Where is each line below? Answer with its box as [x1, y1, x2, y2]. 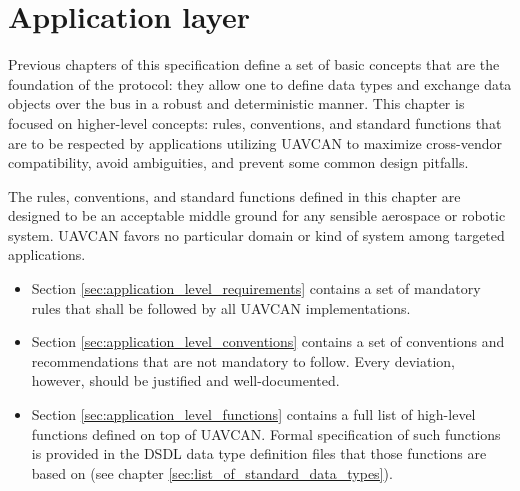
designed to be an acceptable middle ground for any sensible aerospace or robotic [8, 205, 506, 226]
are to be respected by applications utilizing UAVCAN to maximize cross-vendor [8, 132, 502, 153]
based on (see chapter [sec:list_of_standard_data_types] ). [31, 462, 393, 483]
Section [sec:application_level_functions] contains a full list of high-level [31, 404, 476, 425]
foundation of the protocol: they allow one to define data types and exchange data [8, 73, 512, 94]
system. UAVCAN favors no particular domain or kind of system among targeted [8, 224, 505, 245]
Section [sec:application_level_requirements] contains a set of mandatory [31, 278, 481, 299]
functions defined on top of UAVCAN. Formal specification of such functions [31, 423, 501, 444]
